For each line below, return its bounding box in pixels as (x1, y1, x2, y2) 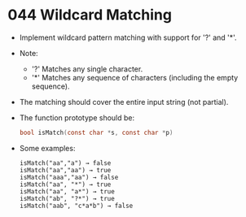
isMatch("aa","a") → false (19, 158, 112, 167)
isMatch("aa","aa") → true (19, 166, 112, 174)
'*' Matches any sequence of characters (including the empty (31, 72, 239, 82)
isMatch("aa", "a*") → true (19, 187, 115, 196)
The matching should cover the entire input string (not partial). (19, 97, 229, 106)
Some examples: (19, 143, 76, 153)
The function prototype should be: (19, 112, 135, 123)
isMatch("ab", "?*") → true (19, 194, 115, 202)
